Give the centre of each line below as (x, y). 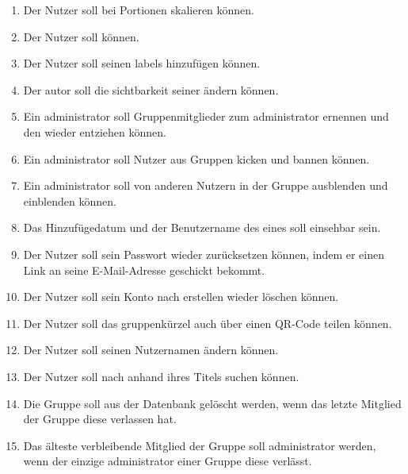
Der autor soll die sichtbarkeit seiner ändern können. (151, 89)
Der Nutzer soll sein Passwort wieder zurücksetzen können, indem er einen (204, 254)
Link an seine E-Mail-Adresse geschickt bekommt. (144, 270)
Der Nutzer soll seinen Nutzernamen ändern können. (151, 350)
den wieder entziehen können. (95, 131)
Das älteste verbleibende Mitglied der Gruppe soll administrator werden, (200, 445)
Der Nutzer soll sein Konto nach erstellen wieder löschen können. (181, 297)
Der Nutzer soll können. (81, 36)
